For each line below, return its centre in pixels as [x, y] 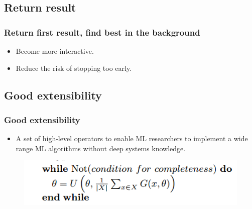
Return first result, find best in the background [102, 32]
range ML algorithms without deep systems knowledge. [101, 148]
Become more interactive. [55, 51]
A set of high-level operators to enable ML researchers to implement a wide [132, 138]
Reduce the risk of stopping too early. [74, 68]
